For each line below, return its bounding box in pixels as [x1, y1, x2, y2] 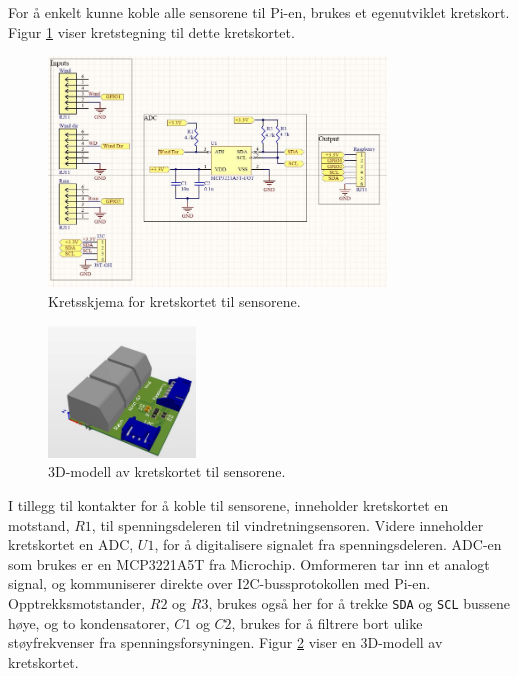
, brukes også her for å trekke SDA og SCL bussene [208, 592, 511, 613]
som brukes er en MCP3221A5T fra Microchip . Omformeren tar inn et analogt [8, 553, 490, 574]
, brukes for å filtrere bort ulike [231, 612, 423, 633]
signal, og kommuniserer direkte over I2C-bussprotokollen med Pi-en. [8, 573, 431, 594]
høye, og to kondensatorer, [8, 612, 170, 633]
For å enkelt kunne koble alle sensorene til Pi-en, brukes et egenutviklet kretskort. [8, 2, 510, 22]
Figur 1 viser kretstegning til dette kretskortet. [8, 21, 295, 42]
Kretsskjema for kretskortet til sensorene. [48, 291, 301, 311]
